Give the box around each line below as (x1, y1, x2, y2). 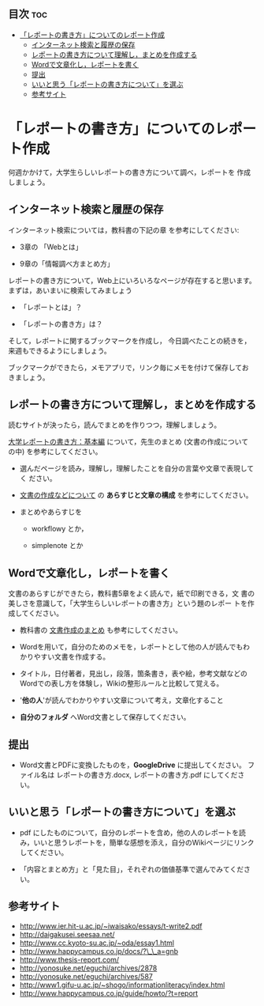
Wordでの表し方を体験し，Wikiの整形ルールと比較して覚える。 (19, 679, 224, 688)
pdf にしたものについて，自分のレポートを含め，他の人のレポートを (19, 827, 239, 837)
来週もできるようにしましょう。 (8, 346, 112, 355)
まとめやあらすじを (19, 507, 83, 516)
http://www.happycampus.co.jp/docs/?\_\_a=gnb (19, 946, 179, 955)
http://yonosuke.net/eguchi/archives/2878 (19, 963, 158, 973)
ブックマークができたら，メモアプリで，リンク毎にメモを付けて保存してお (8, 362, 250, 372)
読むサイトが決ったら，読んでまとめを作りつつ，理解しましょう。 (8, 420, 221, 429)
